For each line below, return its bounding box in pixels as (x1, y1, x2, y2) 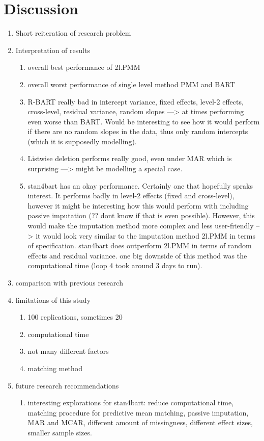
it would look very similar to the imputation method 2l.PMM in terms (36, 230, 255, 241)
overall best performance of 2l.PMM (27, 62, 140, 72)
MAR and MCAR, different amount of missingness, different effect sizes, (27, 417, 253, 428)
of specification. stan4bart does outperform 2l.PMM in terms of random (27, 240, 252, 251)
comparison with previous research (15, 277, 123, 288)
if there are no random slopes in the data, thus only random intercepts (27, 126, 248, 137)
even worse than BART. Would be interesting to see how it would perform (27, 116, 260, 126)
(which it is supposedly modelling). (27, 136, 137, 146)
